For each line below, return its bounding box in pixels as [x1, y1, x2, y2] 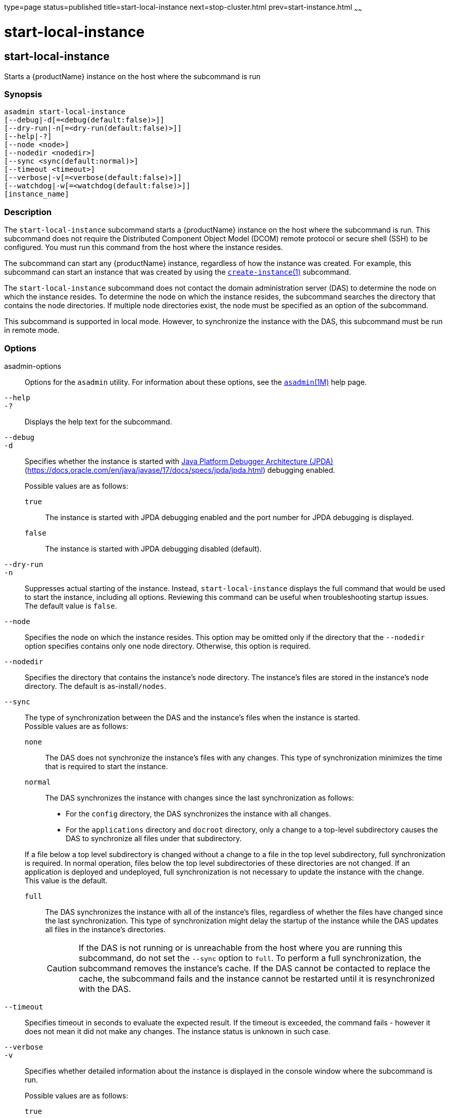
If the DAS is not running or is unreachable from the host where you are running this [79, 942, 403, 953]
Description [4, 206, 52, 217]
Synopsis [4, 89, 42, 100]
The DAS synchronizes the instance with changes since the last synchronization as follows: [45, 793, 354, 802]
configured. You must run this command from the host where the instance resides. [4, 243, 283, 252]
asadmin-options [4, 361, 62, 370]
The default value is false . [25, 601, 117, 610]
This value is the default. [25, 876, 108, 885]
